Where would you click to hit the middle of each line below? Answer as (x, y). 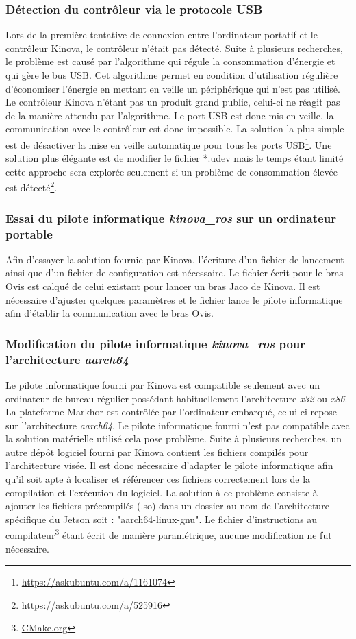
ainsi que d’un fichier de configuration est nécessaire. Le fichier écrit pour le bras (175, 273)
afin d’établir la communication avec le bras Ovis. (110, 313)
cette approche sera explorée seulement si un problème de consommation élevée (171, 171)
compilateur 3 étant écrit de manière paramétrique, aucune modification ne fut (169, 534)
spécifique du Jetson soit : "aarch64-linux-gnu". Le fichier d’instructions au (162, 519)
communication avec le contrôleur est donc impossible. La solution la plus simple (175, 129)
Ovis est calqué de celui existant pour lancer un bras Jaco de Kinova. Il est (163, 286)
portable (29, 233)
